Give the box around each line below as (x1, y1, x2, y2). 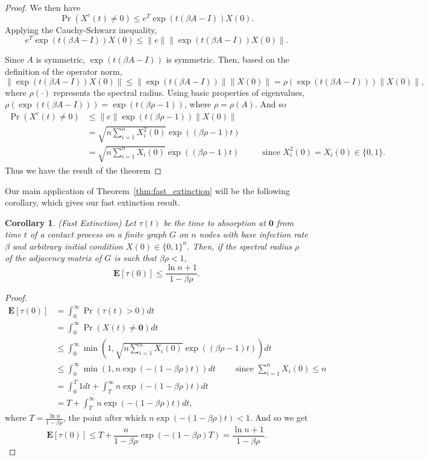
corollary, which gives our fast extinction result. (5, 196, 180, 209)
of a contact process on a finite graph (30, 228, 167, 241)
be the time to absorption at (163, 216, 266, 228)
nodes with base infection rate (199, 228, 308, 241)
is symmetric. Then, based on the (166, 53, 289, 66)
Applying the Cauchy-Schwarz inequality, (5, 23, 157, 36)
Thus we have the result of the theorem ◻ (5, 163, 162, 176)
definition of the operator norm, (5, 65, 122, 77)
